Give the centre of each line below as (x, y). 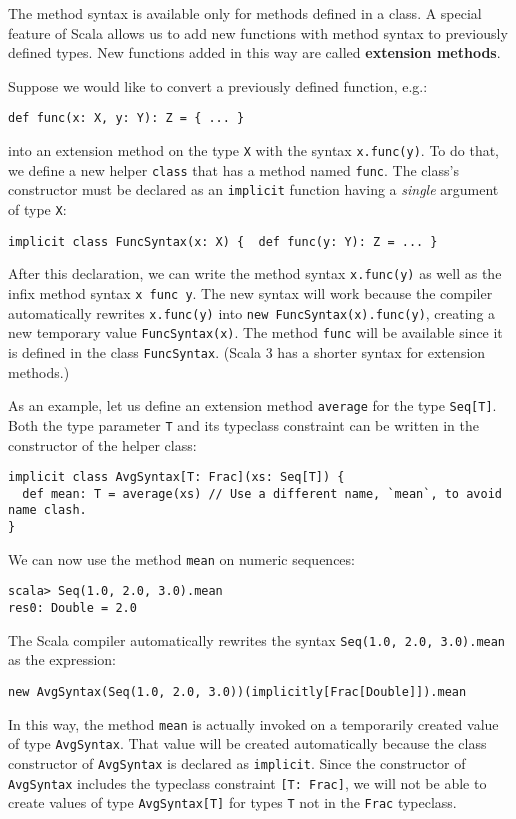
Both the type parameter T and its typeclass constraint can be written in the (243, 424)
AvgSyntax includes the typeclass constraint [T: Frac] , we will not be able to (247, 782)
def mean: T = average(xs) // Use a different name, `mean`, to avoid (262, 493)
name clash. (47, 510)
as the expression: (62, 659)
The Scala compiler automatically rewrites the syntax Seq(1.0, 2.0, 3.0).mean (257, 639)
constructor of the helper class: (102, 444)
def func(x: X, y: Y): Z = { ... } (126, 118)
